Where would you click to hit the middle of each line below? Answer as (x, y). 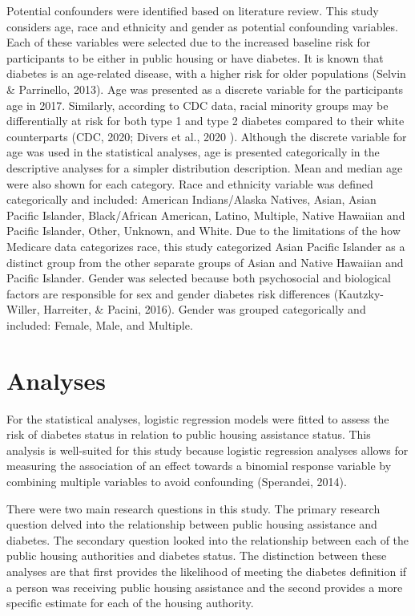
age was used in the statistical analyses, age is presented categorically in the (193, 152)
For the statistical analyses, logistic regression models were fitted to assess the (198, 418)
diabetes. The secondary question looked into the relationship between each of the (208, 539)
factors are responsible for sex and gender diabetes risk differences (169, 293)
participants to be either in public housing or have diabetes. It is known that (195, 57)
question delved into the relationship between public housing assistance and (192, 524)
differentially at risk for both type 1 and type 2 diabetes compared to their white (205, 121)
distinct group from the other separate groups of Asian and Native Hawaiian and (205, 262)
